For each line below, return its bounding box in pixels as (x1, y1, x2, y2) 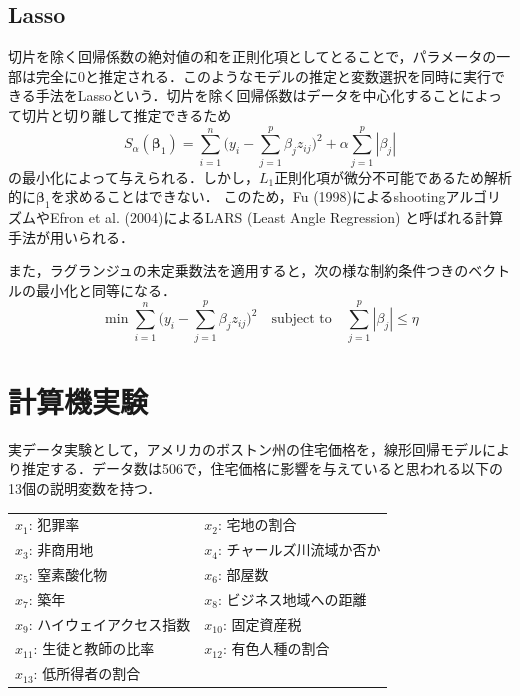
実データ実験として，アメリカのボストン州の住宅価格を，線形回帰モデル (8, 438, 482, 459)
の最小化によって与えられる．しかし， (8, 166, 259, 187)
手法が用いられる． (8, 226, 134, 247)
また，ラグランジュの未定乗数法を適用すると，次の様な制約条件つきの (8, 260, 469, 281)
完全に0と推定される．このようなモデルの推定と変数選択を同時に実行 (35, 65, 491, 86)
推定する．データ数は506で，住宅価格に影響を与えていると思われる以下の (21, 458, 504, 479)
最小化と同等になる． (35, 279, 176, 300)
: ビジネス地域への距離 (217, 588, 367, 609)
